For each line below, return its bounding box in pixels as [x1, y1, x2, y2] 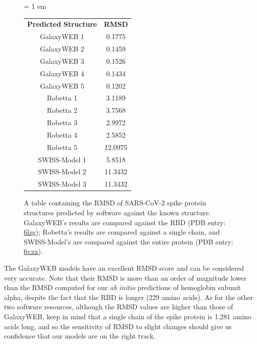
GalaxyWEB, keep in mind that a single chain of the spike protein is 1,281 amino [4, 311, 252, 321]
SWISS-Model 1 [38, 154, 86, 164]
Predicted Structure [27, 19, 97, 29]
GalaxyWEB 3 [40, 55, 84, 66]
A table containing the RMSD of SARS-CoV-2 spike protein [24, 197, 206, 208]
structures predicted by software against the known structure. [24, 207, 211, 217]
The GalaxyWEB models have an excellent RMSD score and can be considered [4, 262, 244, 273]
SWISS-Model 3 [38, 179, 86, 189]
